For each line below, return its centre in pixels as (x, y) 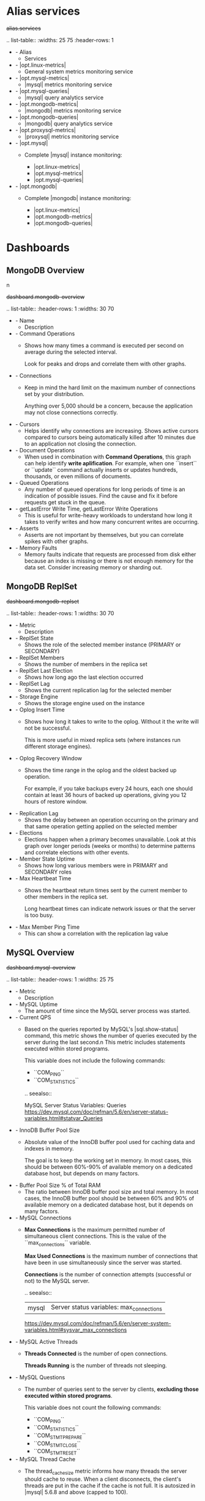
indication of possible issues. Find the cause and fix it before (101, 496)
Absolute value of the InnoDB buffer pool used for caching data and (110, 1142)
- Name (25, 320)
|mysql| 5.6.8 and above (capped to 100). (76, 1492)
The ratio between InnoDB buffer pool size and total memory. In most (111, 1192)
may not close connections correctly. (71, 412)
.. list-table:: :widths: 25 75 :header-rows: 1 (60, 40)
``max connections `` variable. (58, 1243)
